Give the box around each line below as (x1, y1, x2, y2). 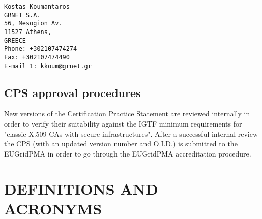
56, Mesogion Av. (4, 20, 63, 27)
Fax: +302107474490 (4, 53, 70, 61)
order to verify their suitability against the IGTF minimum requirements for (4, 118, 242, 129)
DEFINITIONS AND (4, 178, 158, 199)
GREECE (4, 37, 26, 44)
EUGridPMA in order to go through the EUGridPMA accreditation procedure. (4, 148, 251, 159)
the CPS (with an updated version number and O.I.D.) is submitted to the (4, 138, 238, 149)
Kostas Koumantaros (4, 3, 70, 10)
